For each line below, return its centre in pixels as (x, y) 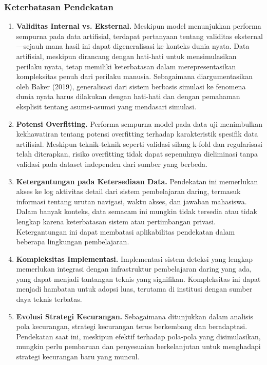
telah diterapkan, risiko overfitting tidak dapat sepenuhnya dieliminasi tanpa (137, 154)
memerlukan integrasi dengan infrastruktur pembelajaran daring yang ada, (134, 269)
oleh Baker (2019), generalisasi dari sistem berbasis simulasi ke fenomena (131, 86)
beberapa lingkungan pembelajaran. (73, 242)
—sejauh (30, 46)
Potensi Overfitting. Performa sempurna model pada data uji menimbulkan (139, 123)
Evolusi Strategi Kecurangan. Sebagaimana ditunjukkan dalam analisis (135, 316)
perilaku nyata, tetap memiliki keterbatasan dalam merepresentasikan (126, 66)
